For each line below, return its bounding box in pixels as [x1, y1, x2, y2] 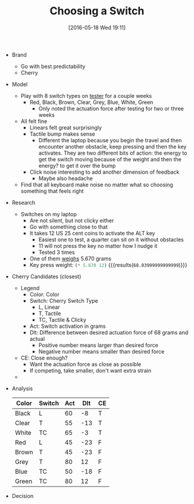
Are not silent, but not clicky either [29, 217, 114, 224]
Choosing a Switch [49, 4, 145, 18]
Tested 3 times [38, 248, 76, 256]
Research [11, 199, 36, 206]
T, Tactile [38, 309, 61, 317]
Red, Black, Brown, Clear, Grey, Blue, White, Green [29, 99, 154, 106]
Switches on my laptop [20, 210, 77, 217]
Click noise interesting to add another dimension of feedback [29, 168, 180, 176]
